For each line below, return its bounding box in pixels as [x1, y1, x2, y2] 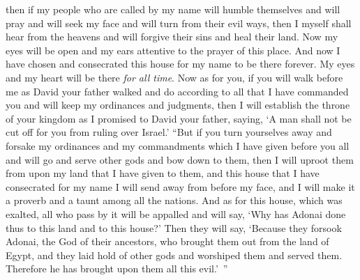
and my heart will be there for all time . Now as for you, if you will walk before [6, 70, 343, 84]
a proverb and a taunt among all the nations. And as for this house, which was [6, 193, 343, 208]
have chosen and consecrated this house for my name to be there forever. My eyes [6, 56, 355, 71]
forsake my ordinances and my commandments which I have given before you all [6, 138, 350, 153]
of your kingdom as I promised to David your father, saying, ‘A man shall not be [6, 111, 352, 125]
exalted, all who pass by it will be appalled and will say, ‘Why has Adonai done [6, 206, 346, 221]
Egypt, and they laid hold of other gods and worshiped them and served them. [6, 247, 343, 262]
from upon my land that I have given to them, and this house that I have [6, 166, 320, 180]
